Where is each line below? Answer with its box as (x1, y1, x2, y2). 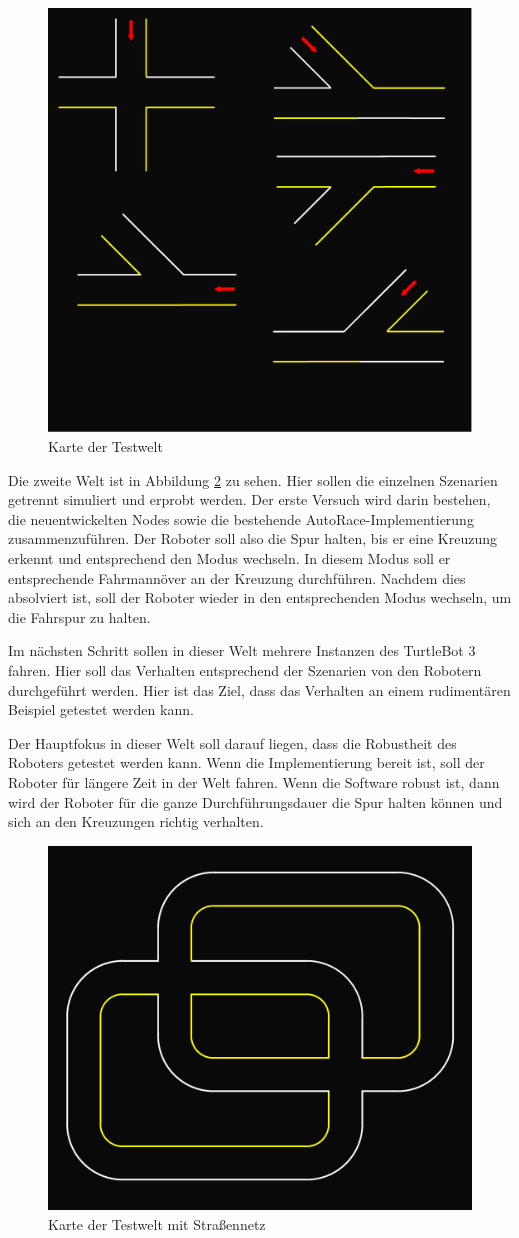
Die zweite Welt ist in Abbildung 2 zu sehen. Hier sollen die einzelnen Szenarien (8, 469, 498, 490)
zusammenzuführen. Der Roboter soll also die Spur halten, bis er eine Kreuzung (8, 528, 498, 549)
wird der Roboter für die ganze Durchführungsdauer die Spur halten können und (8, 791, 503, 812)
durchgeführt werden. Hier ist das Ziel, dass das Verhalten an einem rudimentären (8, 679, 511, 700)
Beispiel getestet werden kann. (8, 699, 194, 720)
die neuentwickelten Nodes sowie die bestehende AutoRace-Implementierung (8, 508, 474, 529)
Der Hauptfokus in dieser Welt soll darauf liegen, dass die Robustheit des (8, 732, 457, 753)
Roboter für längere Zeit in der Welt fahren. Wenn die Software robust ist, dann (8, 771, 500, 792)
